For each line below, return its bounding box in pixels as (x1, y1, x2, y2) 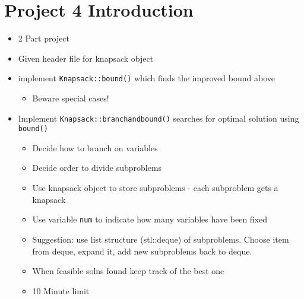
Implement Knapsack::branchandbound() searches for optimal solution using (18, 112, 299, 124)
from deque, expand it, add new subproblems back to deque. (32, 244, 252, 257)
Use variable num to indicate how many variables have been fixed (32, 213, 268, 225)
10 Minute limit (32, 284, 90, 297)
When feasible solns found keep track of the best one (32, 265, 224, 277)
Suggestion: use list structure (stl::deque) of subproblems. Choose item (32, 233, 289, 245)
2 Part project (18, 32, 70, 44)
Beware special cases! (32, 91, 109, 104)
